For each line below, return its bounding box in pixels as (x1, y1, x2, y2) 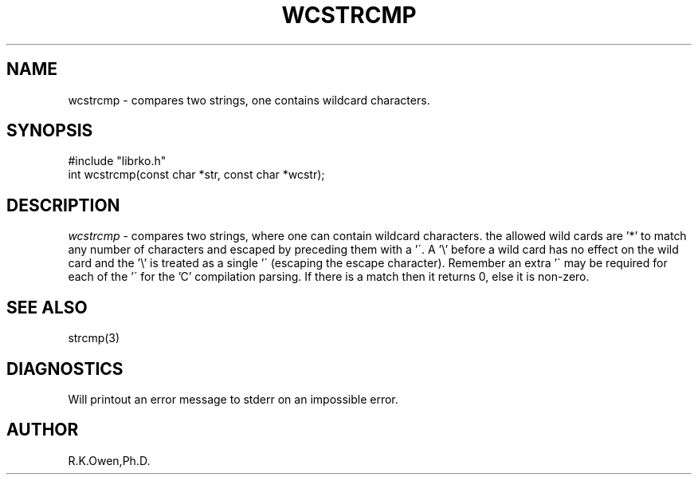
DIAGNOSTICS (6, 358, 124, 379)
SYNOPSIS (6, 120, 93, 141)
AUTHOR (6, 420, 79, 440)
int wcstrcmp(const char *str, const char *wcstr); (68, 168, 325, 182)
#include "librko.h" (68, 154, 167, 168)
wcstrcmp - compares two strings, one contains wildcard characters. (68, 93, 430, 107)
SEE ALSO (6, 297, 88, 317)
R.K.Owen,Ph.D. (68, 453, 151, 467)
